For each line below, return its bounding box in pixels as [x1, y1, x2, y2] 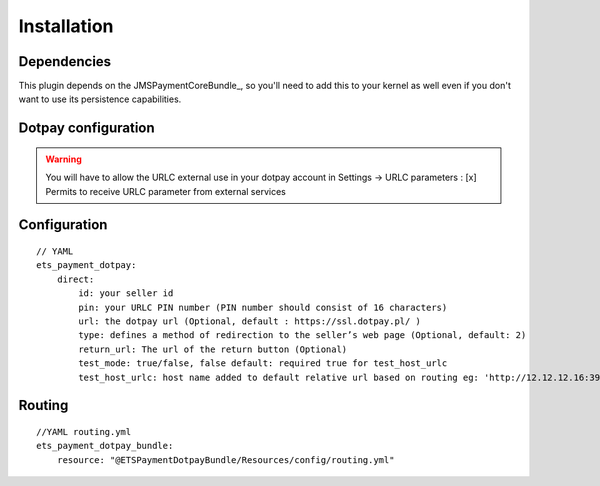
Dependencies [18, 53, 112, 70]
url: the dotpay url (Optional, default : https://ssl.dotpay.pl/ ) [78, 316, 422, 327]
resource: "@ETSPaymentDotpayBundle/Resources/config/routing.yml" [56, 454, 395, 465]
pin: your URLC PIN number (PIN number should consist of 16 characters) [78, 301, 448, 313]
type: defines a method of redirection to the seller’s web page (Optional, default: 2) [78, 330, 527, 341]
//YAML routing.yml [36, 426, 132, 437]
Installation [18, 15, 114, 37]
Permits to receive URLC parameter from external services [45, 185, 287, 197]
